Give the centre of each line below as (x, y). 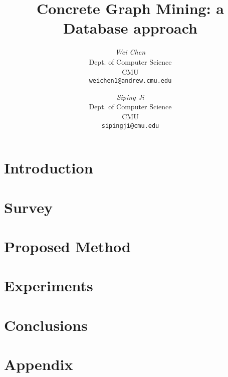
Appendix (39, 364)
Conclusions (46, 325)
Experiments (49, 286)
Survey (28, 207)
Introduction (49, 168)
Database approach (130, 28)
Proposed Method (67, 246)
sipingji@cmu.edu (130, 126)
